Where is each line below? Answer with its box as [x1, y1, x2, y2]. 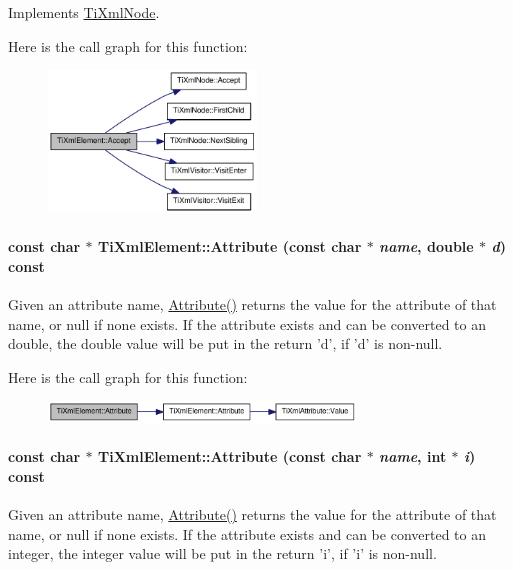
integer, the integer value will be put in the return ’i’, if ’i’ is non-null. [8, 543, 437, 564]
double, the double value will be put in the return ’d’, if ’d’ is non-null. [8, 333, 443, 354]
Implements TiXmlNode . [8, 2, 160, 22]
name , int [379, 446, 447, 467]
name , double [379, 236, 474, 257]
